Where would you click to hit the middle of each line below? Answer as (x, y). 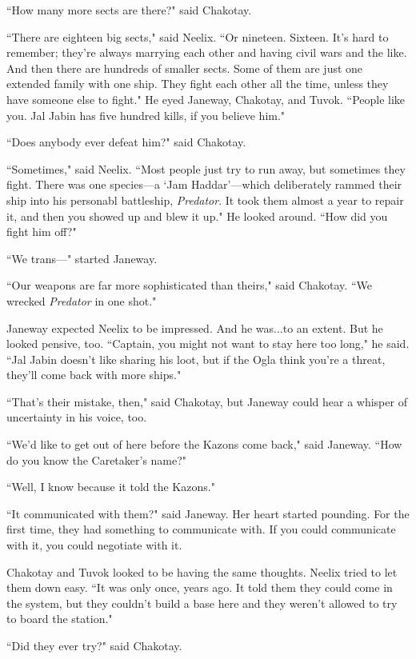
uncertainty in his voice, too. (77, 417)
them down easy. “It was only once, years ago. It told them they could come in (200, 587)
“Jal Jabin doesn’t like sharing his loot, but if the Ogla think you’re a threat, (196, 359)
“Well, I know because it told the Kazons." (111, 487)
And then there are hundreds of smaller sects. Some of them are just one (185, 68)
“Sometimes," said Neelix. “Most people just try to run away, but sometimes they (206, 168)
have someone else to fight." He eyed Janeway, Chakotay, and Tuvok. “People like (206, 99)
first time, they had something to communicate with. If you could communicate (201, 529)
